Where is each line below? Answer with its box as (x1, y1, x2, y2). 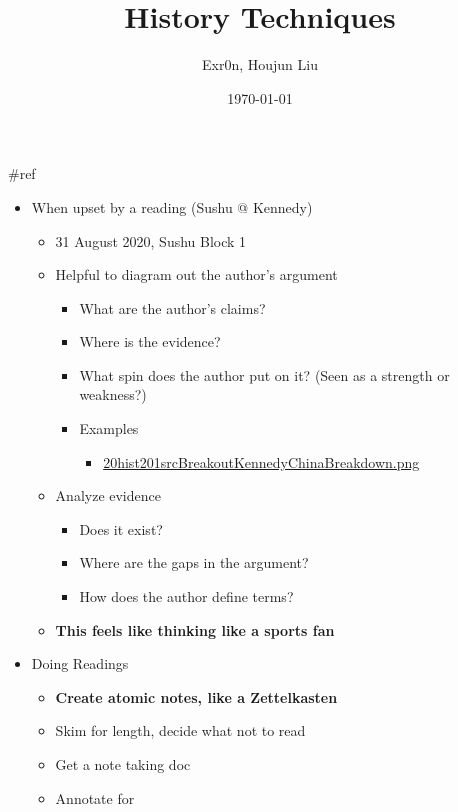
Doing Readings (31, 653, 129, 674)
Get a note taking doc (55, 754, 191, 774)
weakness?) (79, 384, 147, 405)
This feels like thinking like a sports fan (55, 619, 335, 640)
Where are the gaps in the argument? (79, 552, 309, 573)
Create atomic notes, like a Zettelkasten (55, 686, 338, 707)
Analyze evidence (55, 485, 161, 506)
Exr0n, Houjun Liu (202, 54, 318, 75)
